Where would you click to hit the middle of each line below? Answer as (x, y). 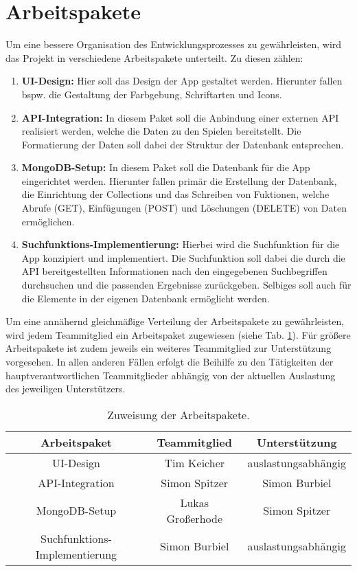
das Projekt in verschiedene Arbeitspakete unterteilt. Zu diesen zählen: (154, 57)
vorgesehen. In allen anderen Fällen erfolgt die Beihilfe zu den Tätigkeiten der (170, 361)
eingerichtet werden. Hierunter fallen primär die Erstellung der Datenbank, (179, 180)
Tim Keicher (195, 462)
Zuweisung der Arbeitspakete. (178, 414)
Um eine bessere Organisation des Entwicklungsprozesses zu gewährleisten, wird (174, 44)
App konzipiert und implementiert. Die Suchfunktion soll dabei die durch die (183, 257)
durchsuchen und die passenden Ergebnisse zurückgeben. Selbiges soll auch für (186, 285)
